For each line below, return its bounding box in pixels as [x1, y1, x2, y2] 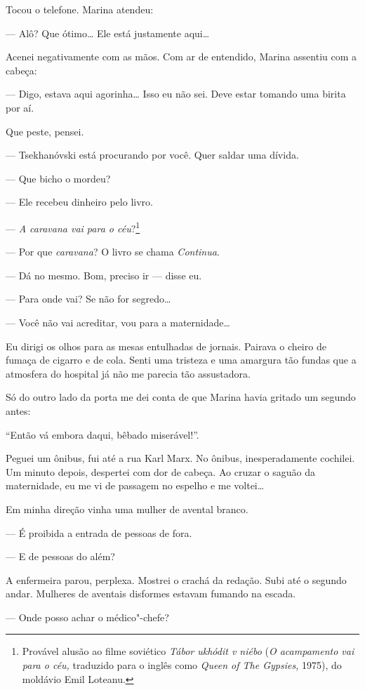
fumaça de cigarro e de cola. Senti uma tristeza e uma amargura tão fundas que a [6, 352, 357, 367]
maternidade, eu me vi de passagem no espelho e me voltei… [6, 478, 265, 493]
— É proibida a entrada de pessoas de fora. [6, 525, 192, 540]
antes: [6, 403, 31, 418]
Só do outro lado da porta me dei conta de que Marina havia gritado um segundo [6, 390, 356, 404]
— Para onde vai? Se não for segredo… [6, 291, 171, 306]
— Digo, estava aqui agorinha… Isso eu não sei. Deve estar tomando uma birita [6, 86, 346, 101]
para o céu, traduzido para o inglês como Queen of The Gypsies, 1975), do [22, 658, 342, 672]
